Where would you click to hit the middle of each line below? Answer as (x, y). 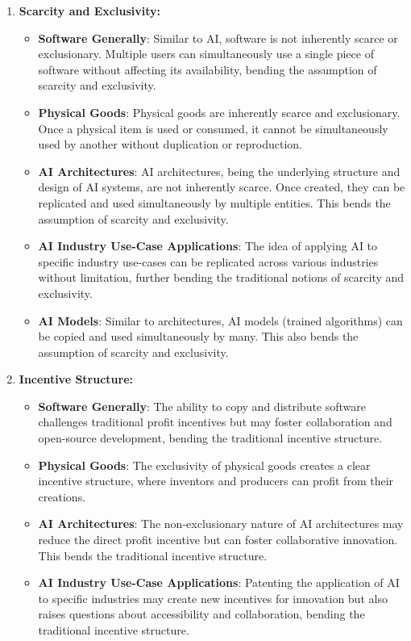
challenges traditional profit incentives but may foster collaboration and (215, 422)
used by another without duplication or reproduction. (170, 144)
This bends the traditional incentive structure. (153, 555)
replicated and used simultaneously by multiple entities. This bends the (214, 202)
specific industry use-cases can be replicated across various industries (208, 261)
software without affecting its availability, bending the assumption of (208, 69)
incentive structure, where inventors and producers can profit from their (216, 481)
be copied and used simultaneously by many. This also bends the (198, 336)
